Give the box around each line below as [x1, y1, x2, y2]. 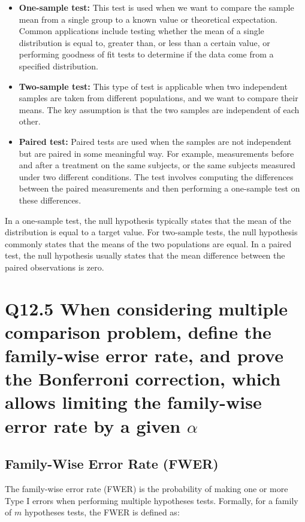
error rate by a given [5, 413, 181, 438]
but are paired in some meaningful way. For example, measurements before [19, 147, 294, 159]
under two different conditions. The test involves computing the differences [19, 170, 294, 183]
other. [19, 115, 41, 128]
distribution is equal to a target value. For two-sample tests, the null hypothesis [5, 226, 298, 238]
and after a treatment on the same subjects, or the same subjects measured [19, 159, 295, 171]
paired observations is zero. [5, 260, 104, 273]
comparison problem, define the [5, 319, 271, 344]
